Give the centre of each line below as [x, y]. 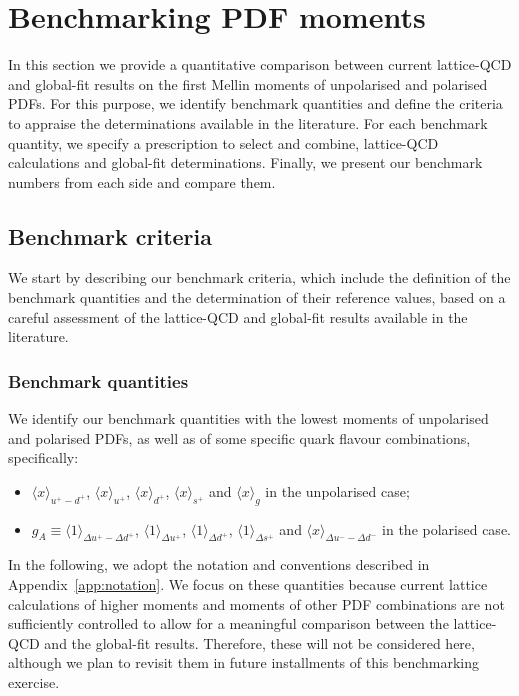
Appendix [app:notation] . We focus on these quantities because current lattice [248, 584]
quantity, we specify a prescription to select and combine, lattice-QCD [223, 142]
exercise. [34, 682]
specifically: [43, 457]
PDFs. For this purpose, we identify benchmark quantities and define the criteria [255, 103]
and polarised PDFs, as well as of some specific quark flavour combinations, [239, 437]
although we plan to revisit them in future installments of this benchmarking [244, 662]
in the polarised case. [446, 528]
